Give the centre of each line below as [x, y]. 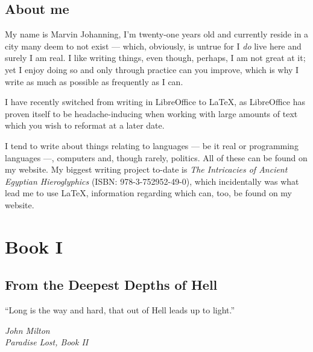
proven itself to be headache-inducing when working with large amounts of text [151, 113]
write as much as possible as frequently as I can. [94, 81]
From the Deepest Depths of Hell [111, 285]
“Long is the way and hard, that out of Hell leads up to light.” [120, 310]
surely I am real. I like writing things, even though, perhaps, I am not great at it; [155, 58]
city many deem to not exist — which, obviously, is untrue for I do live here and [153, 46]
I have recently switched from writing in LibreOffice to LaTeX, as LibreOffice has [155, 102]
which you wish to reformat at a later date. [85, 125]
